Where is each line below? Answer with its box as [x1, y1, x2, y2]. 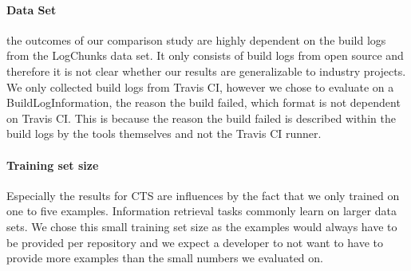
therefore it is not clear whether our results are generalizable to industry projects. [6, 62, 406, 79]
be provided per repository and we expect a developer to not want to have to [6, 234, 383, 250]
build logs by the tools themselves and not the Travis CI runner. [6, 125, 322, 142]
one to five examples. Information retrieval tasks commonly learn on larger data [6, 202, 397, 219]
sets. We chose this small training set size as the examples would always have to [6, 218, 397, 234]
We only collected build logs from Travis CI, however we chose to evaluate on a [6, 78, 394, 95]
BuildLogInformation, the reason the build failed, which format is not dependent [6, 94, 401, 111]
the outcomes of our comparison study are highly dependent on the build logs [6, 31, 386, 48]
